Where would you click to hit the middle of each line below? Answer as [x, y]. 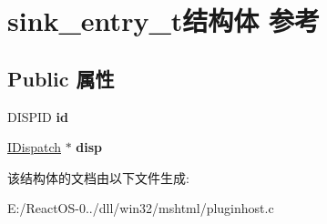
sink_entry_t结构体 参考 [163, 20]
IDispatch [34, 147]
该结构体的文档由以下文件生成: [98, 177]
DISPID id [38, 116]
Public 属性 [61, 78]
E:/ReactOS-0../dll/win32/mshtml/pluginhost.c [141, 208]
